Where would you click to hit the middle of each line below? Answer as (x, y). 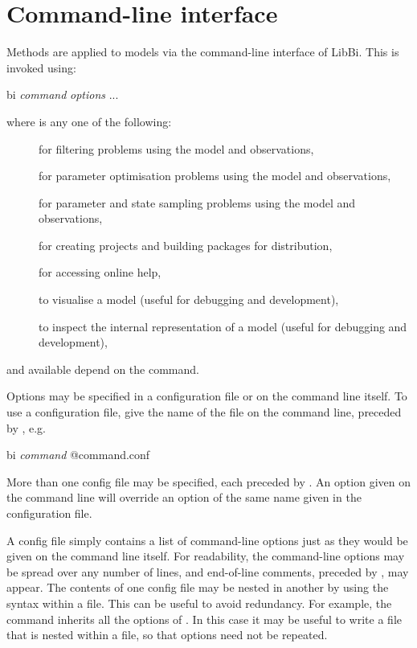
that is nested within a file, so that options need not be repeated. (167, 635)
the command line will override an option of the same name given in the (184, 497)
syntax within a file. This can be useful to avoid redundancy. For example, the (199, 603)
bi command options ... (63, 94)
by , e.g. (26, 427)
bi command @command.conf (78, 455)
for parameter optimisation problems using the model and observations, (215, 176)
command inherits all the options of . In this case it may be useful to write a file (204, 619)
